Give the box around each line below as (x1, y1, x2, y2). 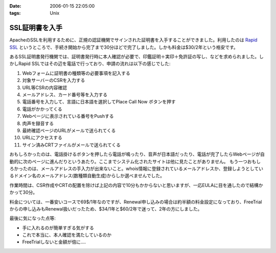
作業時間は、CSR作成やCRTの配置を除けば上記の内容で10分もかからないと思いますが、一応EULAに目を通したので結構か (9, 182, 263, 188)
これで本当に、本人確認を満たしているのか (22, 232, 112, 238)
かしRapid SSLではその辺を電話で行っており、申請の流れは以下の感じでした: (9, 60, 171, 67)
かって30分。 (9, 189, 38, 196)
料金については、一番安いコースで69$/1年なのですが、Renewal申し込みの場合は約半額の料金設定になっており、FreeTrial (9, 199, 262, 205)
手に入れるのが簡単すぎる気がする (22, 224, 94, 230)
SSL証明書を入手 (9, 24, 63, 32)
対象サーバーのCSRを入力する (22, 77, 85, 83)
